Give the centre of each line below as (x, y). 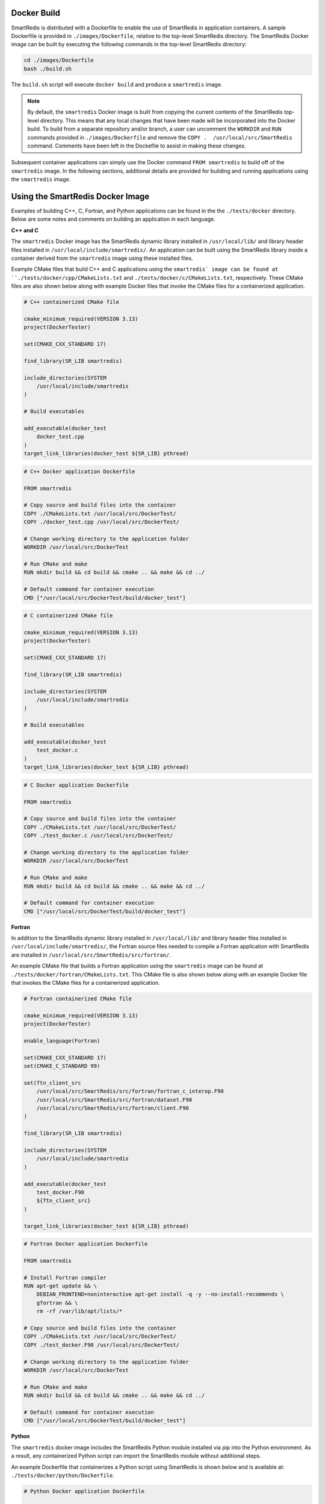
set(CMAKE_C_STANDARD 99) (62, 1066)
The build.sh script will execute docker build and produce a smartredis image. (117, 84)
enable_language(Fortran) (62, 1040)
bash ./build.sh (48, 69)
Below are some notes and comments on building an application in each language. (113, 219)
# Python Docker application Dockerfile (84, 1491)
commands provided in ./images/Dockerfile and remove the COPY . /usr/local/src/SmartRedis (160, 137)
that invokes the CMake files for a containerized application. (85, 983)
